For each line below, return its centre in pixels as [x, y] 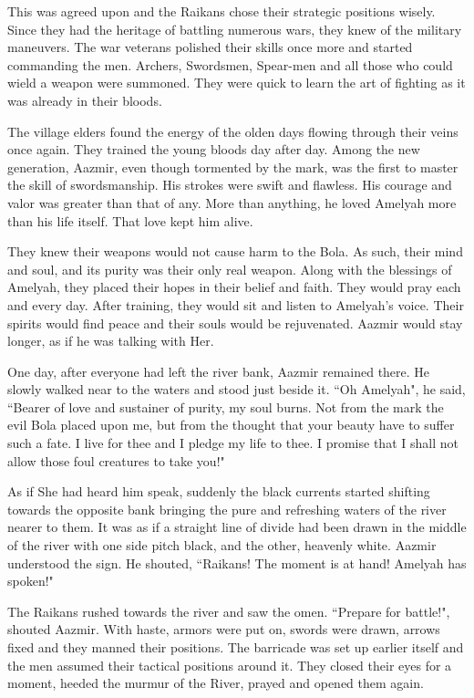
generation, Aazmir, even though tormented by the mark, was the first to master [233, 167]
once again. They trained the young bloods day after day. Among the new [214, 149]
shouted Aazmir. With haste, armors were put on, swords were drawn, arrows [224, 629]
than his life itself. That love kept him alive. [130, 220]
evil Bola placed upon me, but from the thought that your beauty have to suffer [231, 425]
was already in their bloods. [85, 100]
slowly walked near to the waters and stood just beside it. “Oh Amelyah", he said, [237, 389]
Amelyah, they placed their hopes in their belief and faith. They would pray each [234, 287]
